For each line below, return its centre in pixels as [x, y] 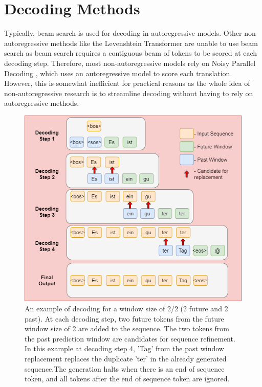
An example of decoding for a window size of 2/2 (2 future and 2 [126, 308]
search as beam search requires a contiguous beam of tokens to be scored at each [131, 53]
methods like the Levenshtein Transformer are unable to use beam [154, 43]
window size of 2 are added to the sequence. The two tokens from [127, 328]
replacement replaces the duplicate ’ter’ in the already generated [126, 358]
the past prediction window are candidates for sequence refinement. [130, 338]
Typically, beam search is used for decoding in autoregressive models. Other [123, 33]
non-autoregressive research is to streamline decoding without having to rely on [129, 93]
